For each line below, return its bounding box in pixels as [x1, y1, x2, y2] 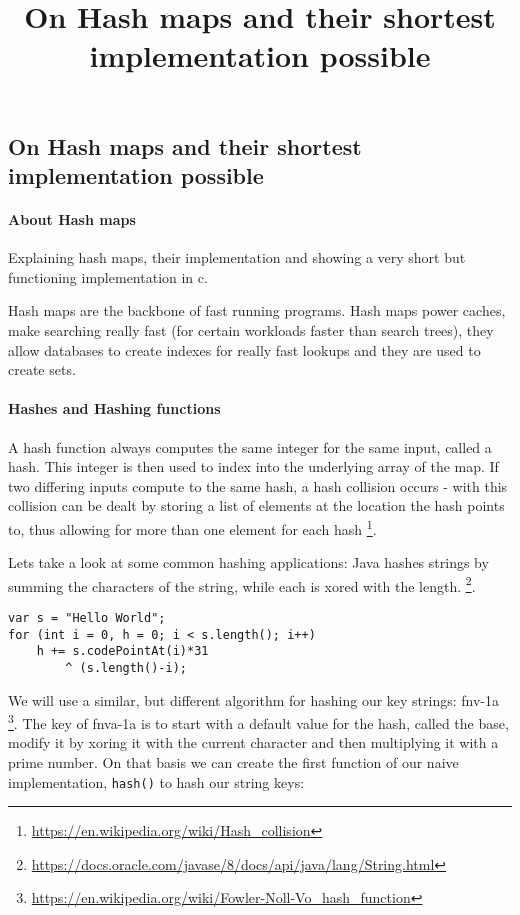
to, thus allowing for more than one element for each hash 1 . [8, 515, 377, 539]
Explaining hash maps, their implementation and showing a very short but [8, 247, 466, 268]
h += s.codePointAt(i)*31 [36, 644, 209, 659]
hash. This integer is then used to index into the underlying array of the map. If [8, 456, 499, 477]
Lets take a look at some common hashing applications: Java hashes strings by [8, 552, 489, 573]
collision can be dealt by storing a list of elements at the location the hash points [8, 495, 505, 516]
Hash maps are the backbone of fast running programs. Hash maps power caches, [8, 300, 506, 321]
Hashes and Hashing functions [8, 398, 221, 419]
